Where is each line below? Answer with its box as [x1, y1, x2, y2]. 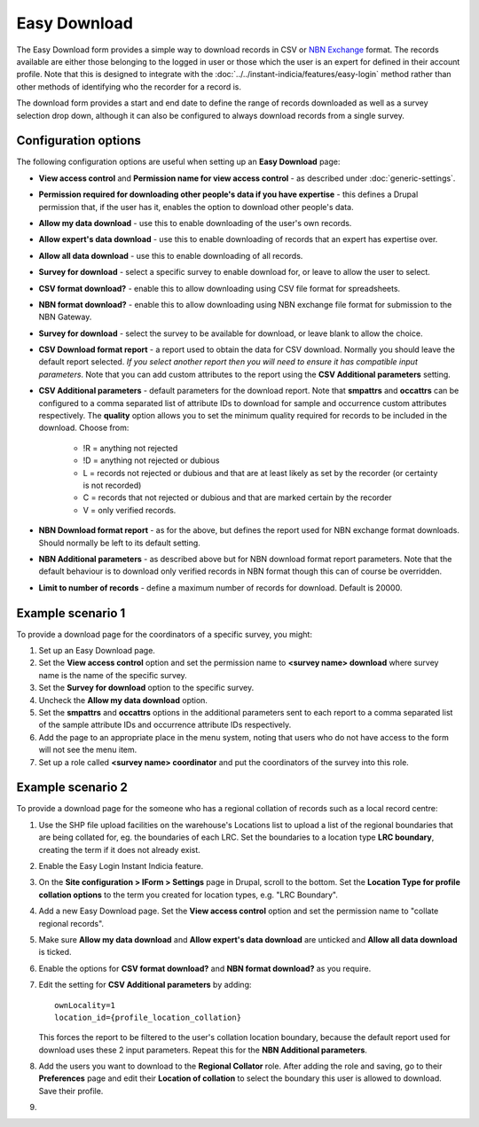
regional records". [38, 918, 105, 928]
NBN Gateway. [38, 311, 92, 323]
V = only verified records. [82, 505, 177, 515]
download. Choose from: [38, 422, 130, 434]
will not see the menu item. [38, 745, 137, 755]
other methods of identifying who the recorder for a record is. [16, 81, 242, 92]
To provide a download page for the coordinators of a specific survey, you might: [16, 629, 312, 639]
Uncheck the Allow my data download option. [38, 694, 208, 705]
